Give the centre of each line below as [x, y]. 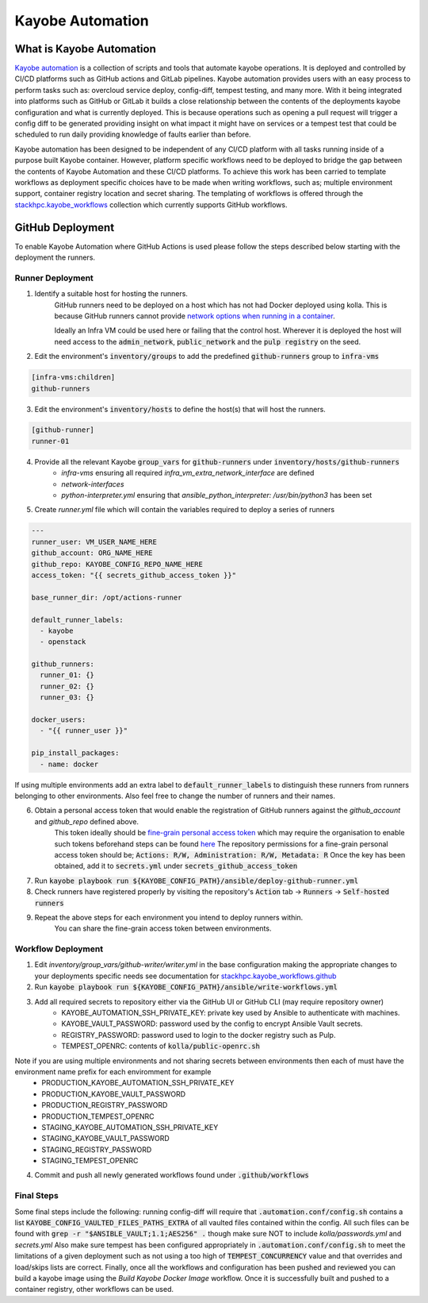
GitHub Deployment [65, 227]
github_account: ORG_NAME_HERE [92, 553]
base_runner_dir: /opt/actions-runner [107, 597]
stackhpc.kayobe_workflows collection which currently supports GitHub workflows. [151, 204]
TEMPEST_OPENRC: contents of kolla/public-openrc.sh [161, 1046]
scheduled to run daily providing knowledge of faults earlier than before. [133, 134]
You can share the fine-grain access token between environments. [163, 928]
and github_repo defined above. [86, 821]
